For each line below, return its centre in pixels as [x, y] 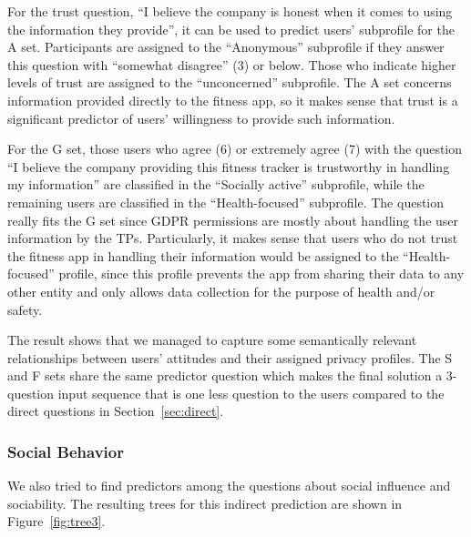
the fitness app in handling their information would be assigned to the [203, 255]
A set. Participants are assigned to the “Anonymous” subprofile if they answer [226, 47]
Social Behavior [66, 451]
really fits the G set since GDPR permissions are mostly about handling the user [233, 220]
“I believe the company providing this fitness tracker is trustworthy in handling [229, 166]
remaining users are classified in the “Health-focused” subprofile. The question [226, 202]
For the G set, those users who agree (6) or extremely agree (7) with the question [235, 149]
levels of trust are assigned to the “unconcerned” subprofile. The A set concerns [230, 82]
